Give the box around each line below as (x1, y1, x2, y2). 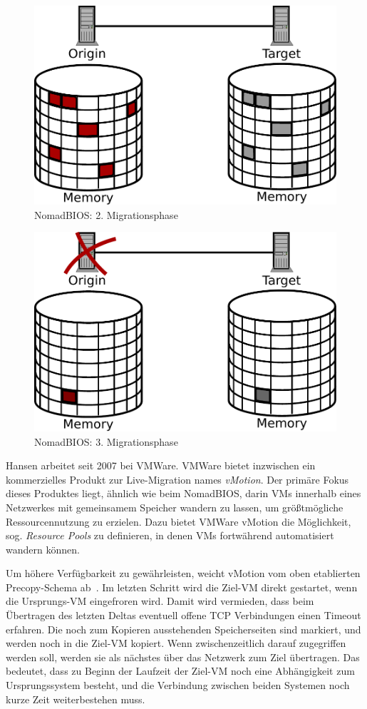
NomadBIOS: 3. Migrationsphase (34, 434, 178, 449)
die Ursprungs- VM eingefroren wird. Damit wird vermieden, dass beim (6, 593, 314, 608)
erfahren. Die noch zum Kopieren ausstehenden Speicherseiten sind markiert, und (6, 621, 361, 636)
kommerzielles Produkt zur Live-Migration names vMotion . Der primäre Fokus (6, 471, 349, 486)
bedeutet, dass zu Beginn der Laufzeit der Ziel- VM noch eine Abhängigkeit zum (6, 663, 355, 678)
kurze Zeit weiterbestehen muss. (6, 691, 145, 706)
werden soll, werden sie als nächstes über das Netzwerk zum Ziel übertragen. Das (6, 649, 360, 664)
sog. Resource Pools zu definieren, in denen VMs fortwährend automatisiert (6, 528, 334, 543)
